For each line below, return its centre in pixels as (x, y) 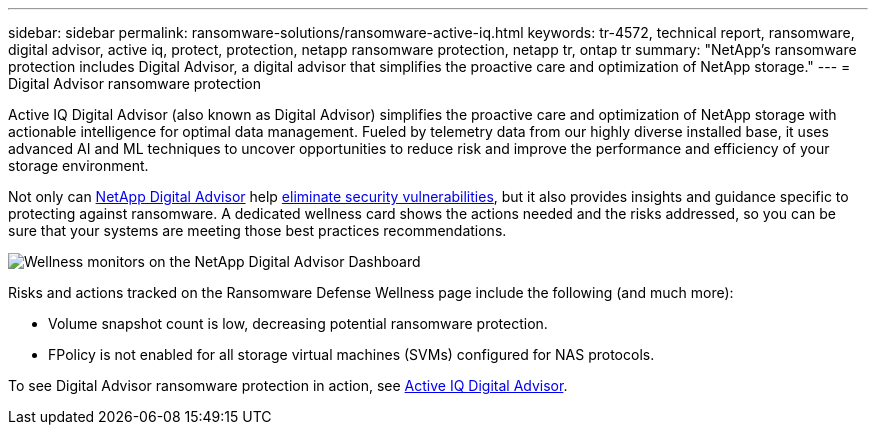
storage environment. (78, 165)
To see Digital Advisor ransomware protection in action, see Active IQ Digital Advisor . (288, 385)
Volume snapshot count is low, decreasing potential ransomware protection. (298, 323)
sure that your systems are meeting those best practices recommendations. (257, 230)
